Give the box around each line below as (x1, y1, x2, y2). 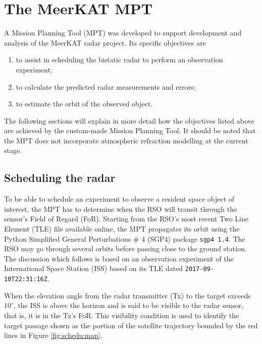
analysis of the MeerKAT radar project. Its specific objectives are (4, 37, 206, 48)
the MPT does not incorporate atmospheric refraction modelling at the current (4, 135, 248, 145)
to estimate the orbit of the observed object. (16, 98, 153, 109)
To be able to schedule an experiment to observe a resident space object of (4, 194, 235, 204)
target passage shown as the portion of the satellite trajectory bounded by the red (4, 320, 258, 330)
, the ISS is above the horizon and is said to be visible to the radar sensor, (13, 300, 244, 311)
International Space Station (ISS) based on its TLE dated (4, 263, 183, 274)
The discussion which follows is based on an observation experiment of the (4, 253, 234, 263)
